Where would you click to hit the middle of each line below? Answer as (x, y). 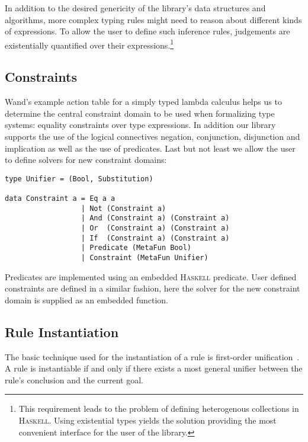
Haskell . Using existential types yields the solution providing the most (147, 420)
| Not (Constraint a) (123, 208)
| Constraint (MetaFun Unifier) (145, 258)
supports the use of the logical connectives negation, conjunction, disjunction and (153, 137)
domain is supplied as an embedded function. (86, 300)
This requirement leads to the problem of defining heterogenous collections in (159, 409)
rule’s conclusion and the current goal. (74, 379)
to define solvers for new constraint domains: (86, 160)
